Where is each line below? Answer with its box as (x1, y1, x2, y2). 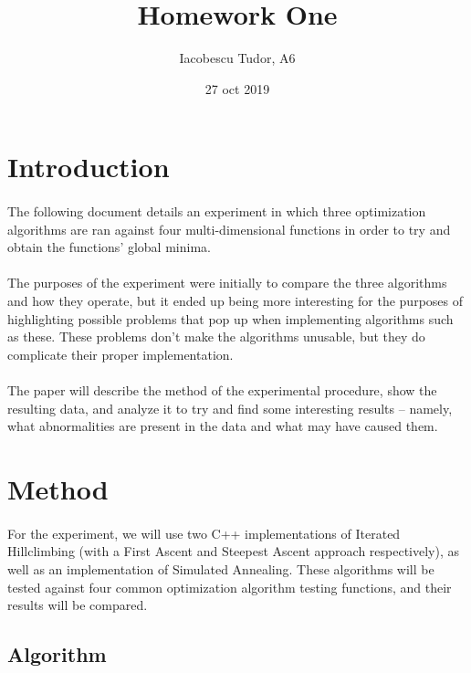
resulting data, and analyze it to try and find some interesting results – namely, (7, 398, 453, 417)
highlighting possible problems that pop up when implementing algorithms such (7, 309, 454, 328)
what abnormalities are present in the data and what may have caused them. (7, 416, 438, 436)
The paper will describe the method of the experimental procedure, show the (7, 381, 437, 400)
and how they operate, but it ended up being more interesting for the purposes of (7, 291, 464, 310)
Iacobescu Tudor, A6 (179, 48, 296, 68)
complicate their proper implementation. (7, 344, 234, 363)
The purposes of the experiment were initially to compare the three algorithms (7, 273, 447, 292)
